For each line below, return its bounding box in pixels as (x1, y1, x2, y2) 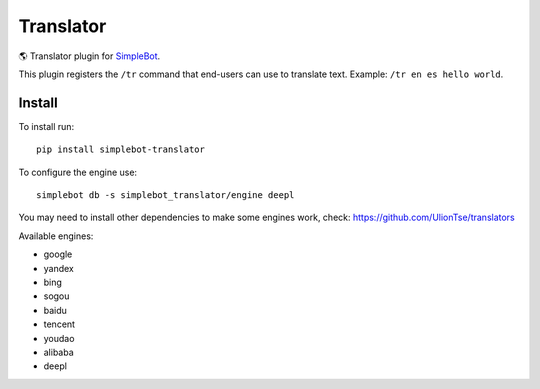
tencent (43, 318, 75, 330)
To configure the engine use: (18, 166, 138, 178)
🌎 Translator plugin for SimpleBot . (18, 50, 161, 62)
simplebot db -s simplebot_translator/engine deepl (36, 190, 295, 201)
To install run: (18, 120, 75, 132)
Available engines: (18, 230, 94, 242)
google (43, 248, 73, 260)
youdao (43, 332, 75, 344)
